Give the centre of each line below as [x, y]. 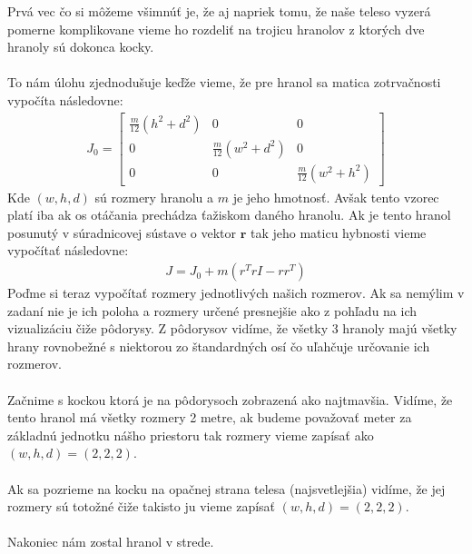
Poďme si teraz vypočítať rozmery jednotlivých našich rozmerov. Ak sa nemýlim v [236, 293]
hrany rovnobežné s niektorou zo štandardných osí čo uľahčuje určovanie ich [219, 346]
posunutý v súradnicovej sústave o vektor [122, 232]
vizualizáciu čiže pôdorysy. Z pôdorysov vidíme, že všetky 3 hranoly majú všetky [232, 328]
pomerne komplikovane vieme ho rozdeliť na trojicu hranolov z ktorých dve [216, 29]
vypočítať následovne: [68, 250]
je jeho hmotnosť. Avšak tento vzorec [336, 197]
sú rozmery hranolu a [154, 197]
